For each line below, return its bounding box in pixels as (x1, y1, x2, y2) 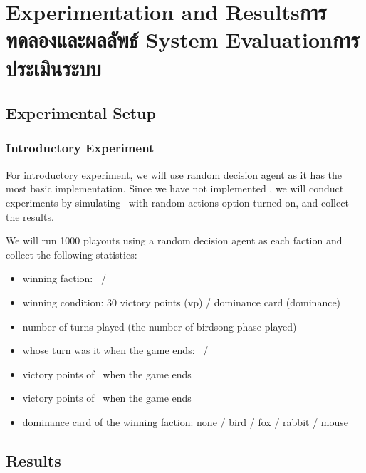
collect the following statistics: (6, 246, 137, 261)
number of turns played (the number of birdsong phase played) (22, 318, 297, 333)
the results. (6, 209, 54, 224)
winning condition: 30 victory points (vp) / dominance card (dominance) (22, 294, 341, 309)
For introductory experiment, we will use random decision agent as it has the (6, 167, 343, 182)
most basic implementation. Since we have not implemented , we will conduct (6, 181, 344, 196)
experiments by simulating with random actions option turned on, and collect (6, 194, 349, 209)
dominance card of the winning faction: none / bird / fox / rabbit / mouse (22, 414, 348, 429)
